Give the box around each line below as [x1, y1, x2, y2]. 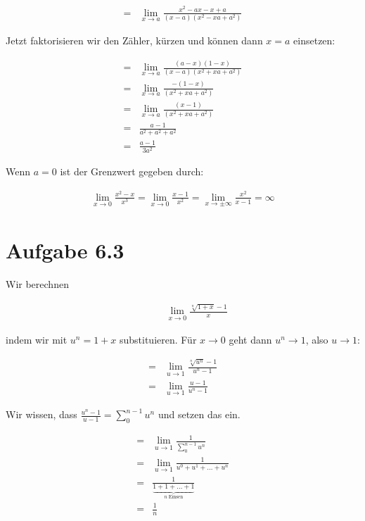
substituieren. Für [119, 332, 197, 346]
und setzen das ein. [158, 407, 241, 422]
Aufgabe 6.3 [6, 236, 124, 265]
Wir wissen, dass [6, 407, 77, 422]
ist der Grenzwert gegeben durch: [60, 164, 204, 179]
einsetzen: [293, 33, 335, 48]
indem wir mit [6, 332, 68, 346]
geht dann [229, 332, 272, 346]
